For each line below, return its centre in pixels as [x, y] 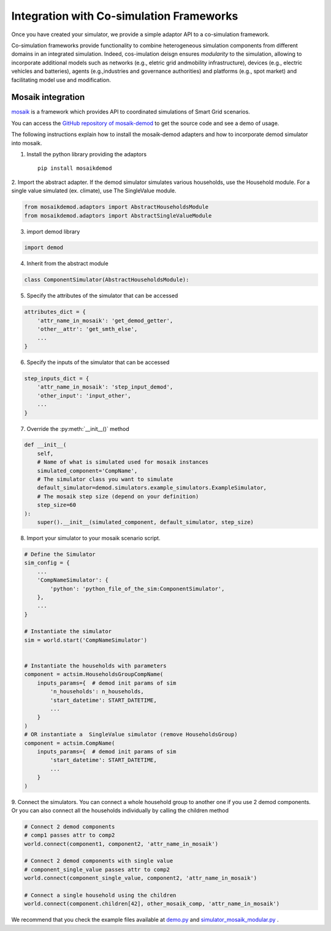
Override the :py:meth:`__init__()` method [78, 428]
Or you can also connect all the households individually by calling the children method [120, 810]
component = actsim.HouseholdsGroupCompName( [94, 674]
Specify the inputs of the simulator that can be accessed [98, 362]
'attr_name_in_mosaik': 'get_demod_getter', [105, 321]
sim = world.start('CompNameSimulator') [86, 640]
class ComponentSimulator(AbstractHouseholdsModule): [107, 280]
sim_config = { [47, 563]
